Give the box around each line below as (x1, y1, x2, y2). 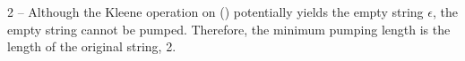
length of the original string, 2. (7, 37, 177, 56)
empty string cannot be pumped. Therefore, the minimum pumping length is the (7, 19, 451, 38)
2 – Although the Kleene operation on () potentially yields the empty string (7, 3, 424, 20)
